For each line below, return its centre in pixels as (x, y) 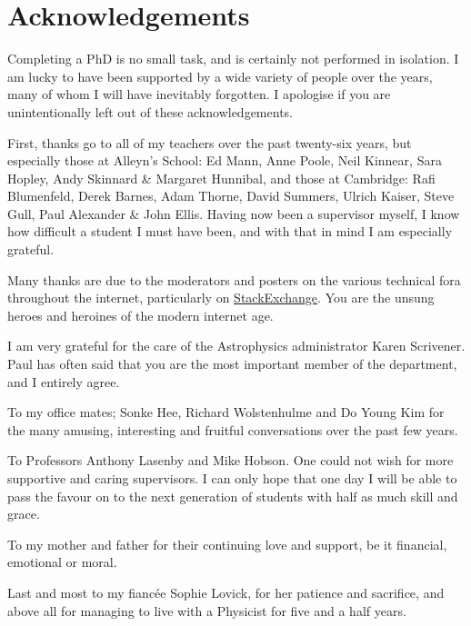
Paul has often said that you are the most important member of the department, (232, 364)
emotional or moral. (62, 562)
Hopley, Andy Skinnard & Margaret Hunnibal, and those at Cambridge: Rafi (221, 178)
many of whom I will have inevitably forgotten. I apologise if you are (199, 94)
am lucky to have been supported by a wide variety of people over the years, (220, 76)
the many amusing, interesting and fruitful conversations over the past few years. (233, 429)
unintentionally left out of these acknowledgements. (150, 111)
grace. (24, 514)
